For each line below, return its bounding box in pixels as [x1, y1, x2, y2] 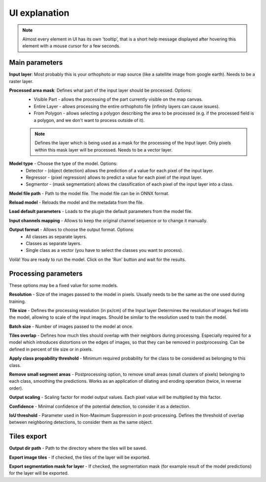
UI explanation [9, 7, 69, 18]
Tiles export [9, 432, 47, 441]
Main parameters [9, 58, 63, 67]
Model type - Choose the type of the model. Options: [9, 161, 118, 166]
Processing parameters [9, 269, 83, 278]
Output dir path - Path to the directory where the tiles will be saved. [9, 445, 147, 451]
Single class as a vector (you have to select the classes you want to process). [26, 247, 183, 253]
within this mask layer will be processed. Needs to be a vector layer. [34, 147, 172, 153]
